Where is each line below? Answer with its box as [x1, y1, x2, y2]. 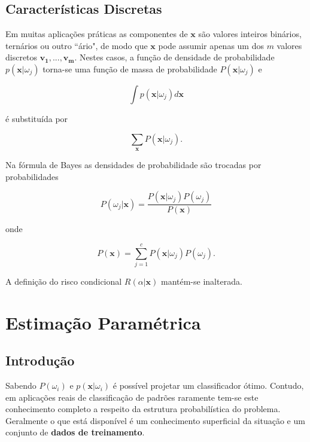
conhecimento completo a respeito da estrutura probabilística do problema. [5, 403, 281, 415]
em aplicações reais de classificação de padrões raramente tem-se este [5, 391, 259, 403]
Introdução [5, 351, 75, 370]
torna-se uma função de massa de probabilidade [42, 62, 217, 75]
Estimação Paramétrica [5, 310, 201, 334]
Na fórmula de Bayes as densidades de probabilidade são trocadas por [5, 158, 262, 170]
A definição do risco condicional [5, 275, 122, 287]
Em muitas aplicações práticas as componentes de [5, 28, 188, 40]
